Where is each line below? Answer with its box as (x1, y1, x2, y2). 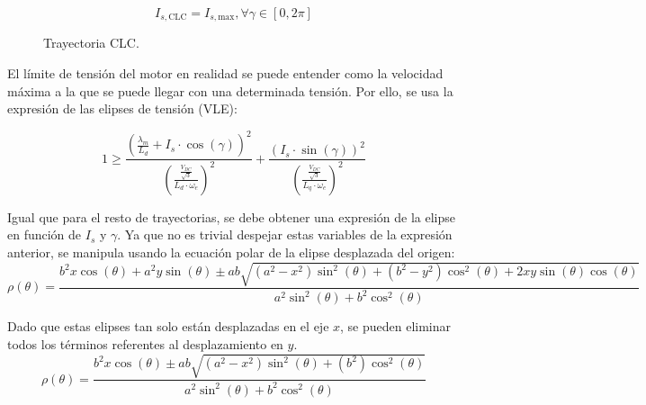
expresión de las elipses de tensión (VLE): (7, 99, 238, 118)
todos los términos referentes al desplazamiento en (7, 335, 283, 353)
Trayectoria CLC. (43, 33, 139, 52)
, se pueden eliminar (340, 317, 452, 336)
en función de (7, 225, 82, 244)
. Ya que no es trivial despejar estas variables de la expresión (117, 225, 453, 244)
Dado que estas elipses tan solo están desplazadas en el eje (7, 317, 329, 336)
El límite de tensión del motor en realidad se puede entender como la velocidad (7, 64, 444, 83)
